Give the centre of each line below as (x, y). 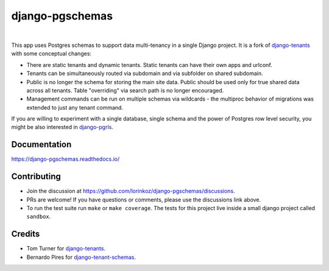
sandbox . (39, 217)
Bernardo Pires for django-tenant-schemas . (81, 257)
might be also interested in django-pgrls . (62, 127)
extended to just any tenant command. (75, 107)
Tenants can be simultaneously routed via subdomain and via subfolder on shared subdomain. (145, 74)
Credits (26, 234)
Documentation (41, 145)
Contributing (36, 177)
